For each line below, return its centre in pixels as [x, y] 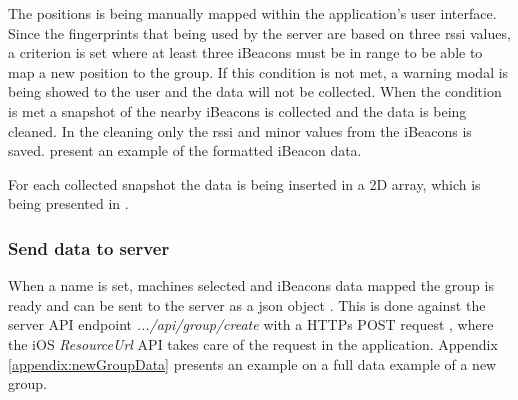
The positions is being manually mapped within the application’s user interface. [252, 13]
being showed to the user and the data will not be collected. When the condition [255, 91]
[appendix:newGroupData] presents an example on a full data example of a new [252, 363]
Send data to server [89, 247]
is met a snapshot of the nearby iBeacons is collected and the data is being [237, 110]
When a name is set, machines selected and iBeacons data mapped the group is [251, 285]
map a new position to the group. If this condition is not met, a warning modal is [258, 71]
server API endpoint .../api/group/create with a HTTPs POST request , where [251, 324]
